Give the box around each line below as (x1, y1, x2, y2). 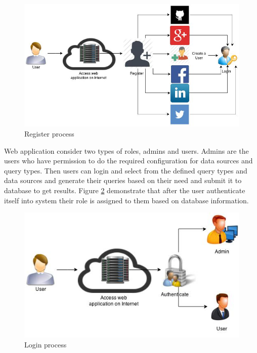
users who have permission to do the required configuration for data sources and (4, 155, 253, 166)
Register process (24, 128, 74, 139)
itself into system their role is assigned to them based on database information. (4, 195, 249, 205)
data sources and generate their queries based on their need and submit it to (4, 175, 242, 186)
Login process (24, 339, 67, 349)
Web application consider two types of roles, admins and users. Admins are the (4, 145, 249, 156)
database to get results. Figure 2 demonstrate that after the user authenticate (4, 185, 245, 195)
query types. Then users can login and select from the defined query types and (4, 165, 247, 175)
